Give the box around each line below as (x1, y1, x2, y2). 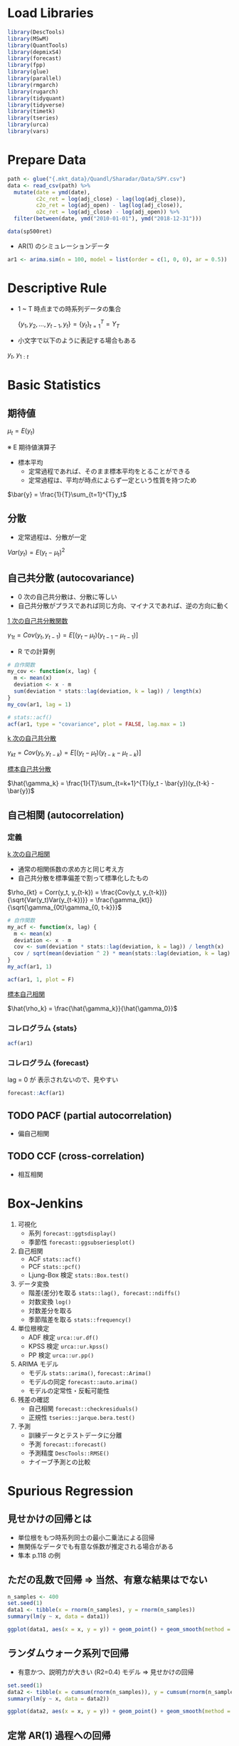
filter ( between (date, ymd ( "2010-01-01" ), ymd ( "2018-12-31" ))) (14, 215, 202, 222)
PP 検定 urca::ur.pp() (28, 1351, 95, 1359)
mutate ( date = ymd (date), (14, 189, 91, 196)
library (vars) (7, 128, 50, 135)
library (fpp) (7, 62, 46, 69)
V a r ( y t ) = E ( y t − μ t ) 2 (7, 547, 65, 558)
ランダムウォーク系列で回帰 (7, 1647, 129, 1660)
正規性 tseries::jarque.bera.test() (28, 1413, 135, 1421)
